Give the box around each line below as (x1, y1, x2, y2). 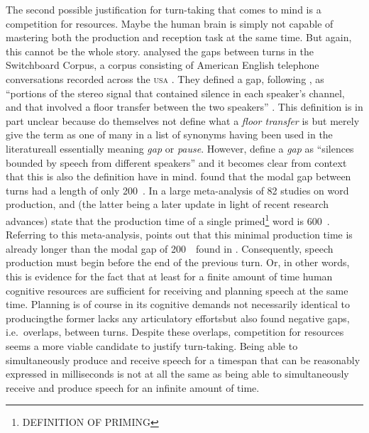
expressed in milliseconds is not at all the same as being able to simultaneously (6, 366, 349, 381)
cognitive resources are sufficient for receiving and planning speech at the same (6, 283, 348, 297)
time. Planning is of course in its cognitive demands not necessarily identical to (6, 297, 350, 312)
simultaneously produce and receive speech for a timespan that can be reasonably (6, 352, 360, 367)
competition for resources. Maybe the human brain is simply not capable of (6, 16, 334, 31)
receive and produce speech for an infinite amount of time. (6, 380, 260, 395)
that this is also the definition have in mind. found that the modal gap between (6, 169, 351, 184)
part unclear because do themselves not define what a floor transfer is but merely (6, 113, 360, 128)
